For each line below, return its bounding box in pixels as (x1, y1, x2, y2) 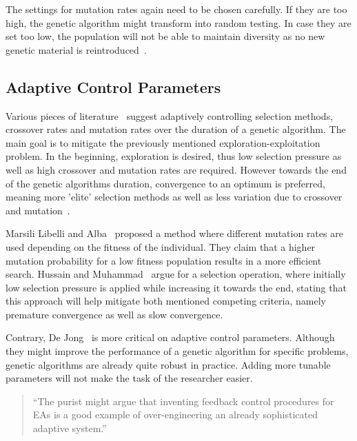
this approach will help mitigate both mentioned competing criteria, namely (6, 294, 326, 308)
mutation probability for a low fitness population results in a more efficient (6, 253, 322, 267)
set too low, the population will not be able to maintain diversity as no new (6, 29, 325, 43)
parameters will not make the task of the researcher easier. (6, 371, 253, 385)
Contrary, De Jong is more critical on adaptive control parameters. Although (6, 330, 335, 345)
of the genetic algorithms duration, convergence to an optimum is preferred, (6, 176, 325, 190)
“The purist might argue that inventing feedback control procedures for (32, 393, 334, 408)
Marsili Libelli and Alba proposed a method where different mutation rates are (6, 226, 343, 240)
